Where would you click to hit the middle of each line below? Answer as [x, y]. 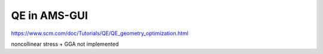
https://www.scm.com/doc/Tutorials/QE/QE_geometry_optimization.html [100, 33]
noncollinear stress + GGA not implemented [65, 44]
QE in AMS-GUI [49, 15]
